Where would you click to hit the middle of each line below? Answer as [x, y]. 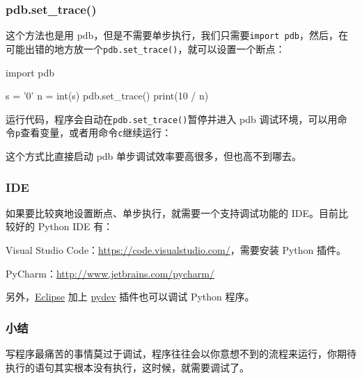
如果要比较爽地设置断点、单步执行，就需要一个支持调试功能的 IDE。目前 [172, 212]
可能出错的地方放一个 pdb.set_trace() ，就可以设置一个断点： [145, 48]
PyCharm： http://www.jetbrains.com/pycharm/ [110, 273]
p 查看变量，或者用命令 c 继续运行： [94, 132]
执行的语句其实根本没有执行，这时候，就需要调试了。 [127, 367]
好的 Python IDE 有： [64, 226]
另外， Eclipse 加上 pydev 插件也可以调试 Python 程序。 [130, 297]
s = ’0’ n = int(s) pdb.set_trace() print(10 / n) [107, 96]
